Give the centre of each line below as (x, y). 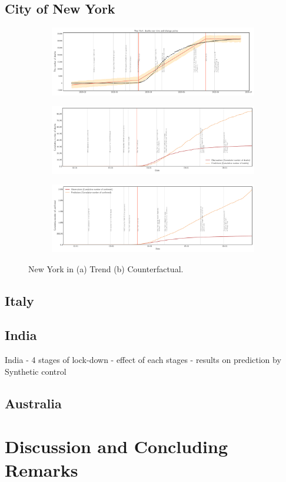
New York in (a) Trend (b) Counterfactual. (106, 268)
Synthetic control (36, 371)
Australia (33, 403)
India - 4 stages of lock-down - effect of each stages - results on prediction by (143, 360)
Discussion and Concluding (116, 446)
